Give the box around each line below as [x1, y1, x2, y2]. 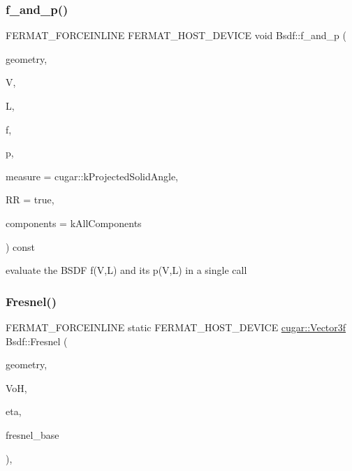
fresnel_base [6, 427, 59, 442]
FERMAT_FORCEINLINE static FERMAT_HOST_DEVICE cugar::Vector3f [6, 319, 346, 334]
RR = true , [6, 192, 54, 207]
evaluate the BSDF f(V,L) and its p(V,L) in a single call [6, 263, 247, 277]
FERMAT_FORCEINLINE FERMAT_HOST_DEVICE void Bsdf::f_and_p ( [6, 28, 347, 43]
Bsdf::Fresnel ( [6, 333, 68, 348]
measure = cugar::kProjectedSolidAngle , [6, 168, 178, 183]
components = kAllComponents [6, 215, 142, 230]
